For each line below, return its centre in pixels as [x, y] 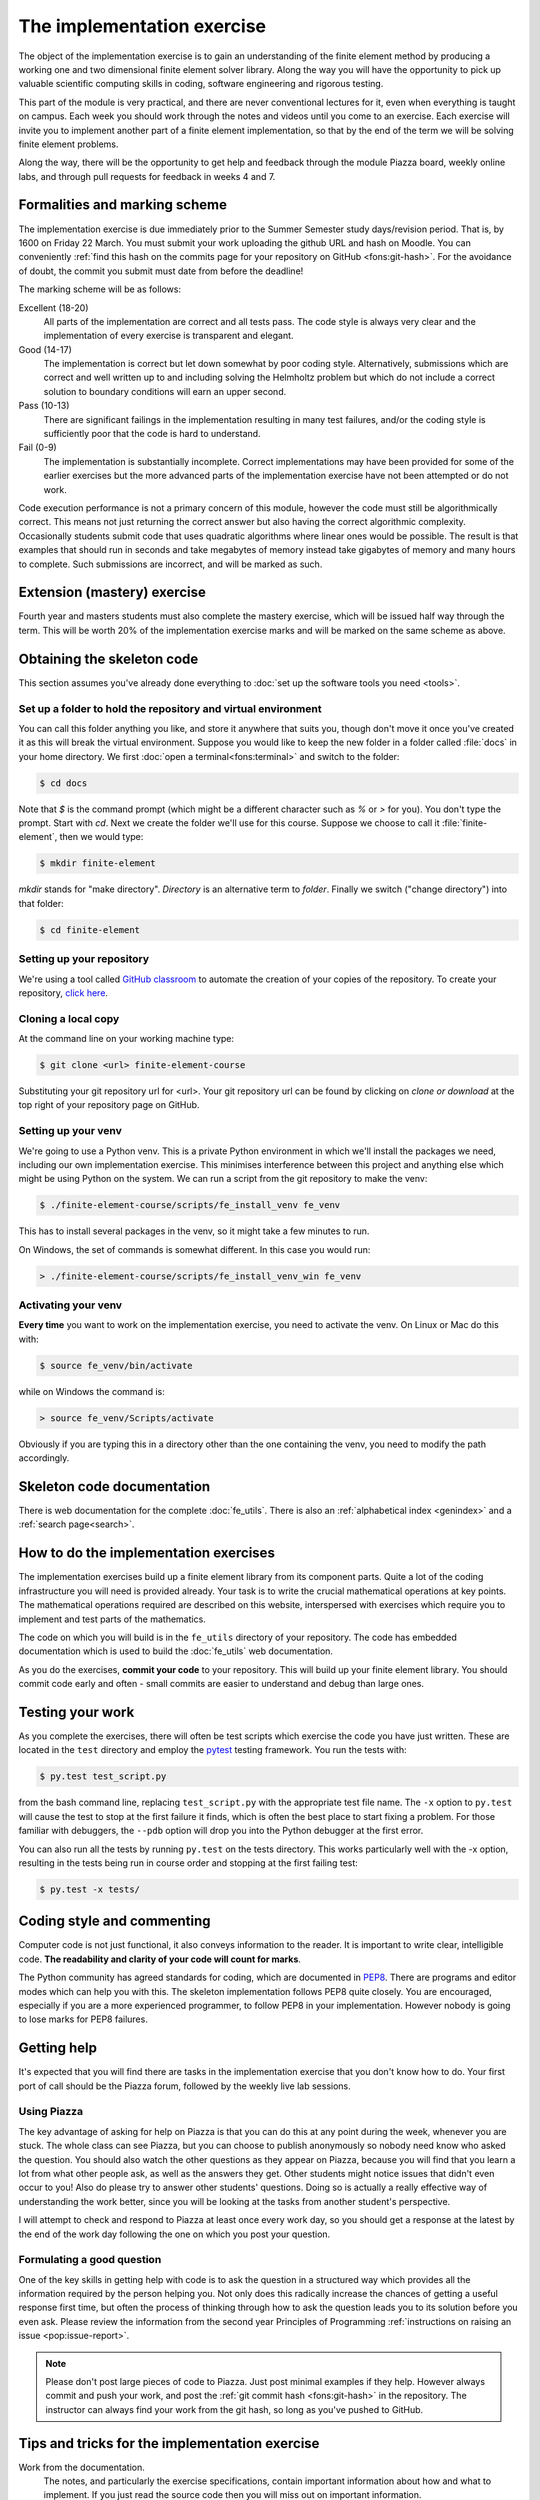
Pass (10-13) [44, 406]
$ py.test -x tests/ [89, 1889]
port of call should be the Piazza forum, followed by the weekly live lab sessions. [185, 2086]
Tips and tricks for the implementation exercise [169, 2443]
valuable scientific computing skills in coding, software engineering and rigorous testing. [201, 84]
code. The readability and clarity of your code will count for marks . [160, 1959]
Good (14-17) [45, 349]
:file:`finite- [464, 823]
